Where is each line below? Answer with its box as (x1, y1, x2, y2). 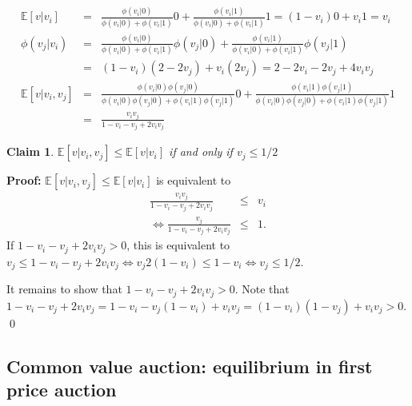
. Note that (234, 281, 290, 297)
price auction (6, 377, 117, 402)
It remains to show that (6, 281, 122, 297)
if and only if (169, 143, 233, 160)
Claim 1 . (6, 143, 54, 160)
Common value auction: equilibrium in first (6, 353, 373, 378)
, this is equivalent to (126, 237, 230, 253)
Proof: (6, 172, 42, 189)
